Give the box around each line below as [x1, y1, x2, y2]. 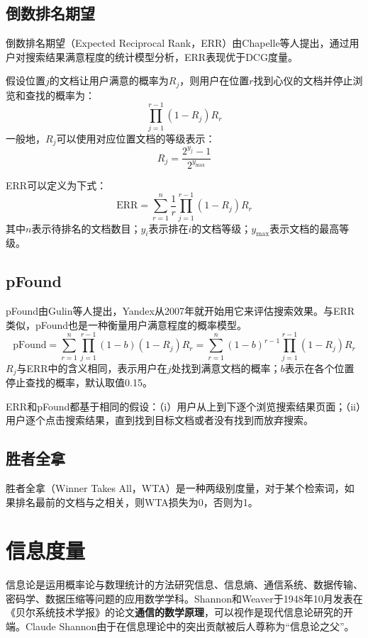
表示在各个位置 [284, 360, 355, 375]
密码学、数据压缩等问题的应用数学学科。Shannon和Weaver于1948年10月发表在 [6, 591, 363, 605]
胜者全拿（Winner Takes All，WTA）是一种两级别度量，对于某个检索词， [6, 480, 345, 495]
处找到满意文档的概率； [171, 360, 281, 375]
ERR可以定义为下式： [6, 177, 107, 192]
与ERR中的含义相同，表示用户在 [16, 360, 167, 375]
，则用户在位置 [179, 73, 250, 88]
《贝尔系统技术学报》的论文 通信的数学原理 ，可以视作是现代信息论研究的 [6, 605, 343, 620]
